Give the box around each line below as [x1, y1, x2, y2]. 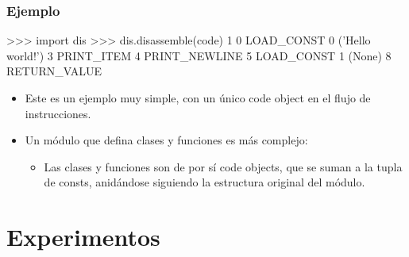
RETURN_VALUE [6, 63, 102, 79]
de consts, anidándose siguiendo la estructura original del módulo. [44, 174, 365, 190]
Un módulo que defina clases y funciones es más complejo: [25, 132, 308, 148]
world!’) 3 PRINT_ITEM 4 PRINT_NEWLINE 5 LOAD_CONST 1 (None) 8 [6, 47, 392, 63]
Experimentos [6, 221, 160, 253]
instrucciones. [25, 105, 91, 121]
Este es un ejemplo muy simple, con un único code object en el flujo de [25, 90, 371, 105]
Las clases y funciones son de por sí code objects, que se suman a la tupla [44, 158, 403, 175]
